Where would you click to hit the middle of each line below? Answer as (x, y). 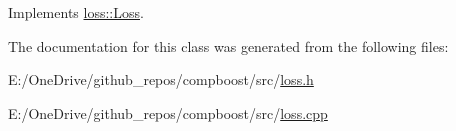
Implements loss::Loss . (76, 12)
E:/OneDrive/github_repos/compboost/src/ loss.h (161, 79)
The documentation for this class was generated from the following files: (228, 45)
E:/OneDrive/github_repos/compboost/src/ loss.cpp (168, 112)
